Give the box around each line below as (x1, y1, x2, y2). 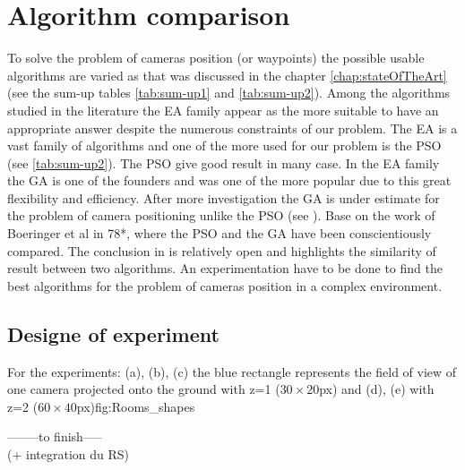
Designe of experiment (7, 320, 220, 347)
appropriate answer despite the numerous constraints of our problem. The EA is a (7, 118, 458, 137)
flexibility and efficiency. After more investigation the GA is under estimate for (7, 188, 440, 207)
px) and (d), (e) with (319, 380, 435, 398)
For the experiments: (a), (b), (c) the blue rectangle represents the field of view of (7, 362, 457, 380)
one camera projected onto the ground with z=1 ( (7, 380, 280, 398)
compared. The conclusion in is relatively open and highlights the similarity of (7, 241, 436, 260)
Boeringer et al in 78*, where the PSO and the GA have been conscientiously (7, 224, 432, 243)
